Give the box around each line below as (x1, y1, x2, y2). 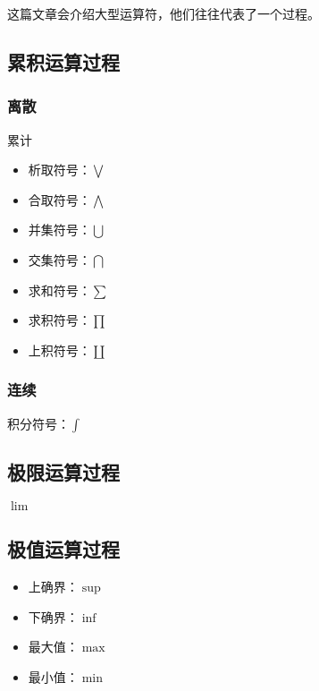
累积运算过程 (7, 47, 120, 75)
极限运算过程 (7, 457, 120, 485)
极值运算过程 (7, 535, 120, 563)
